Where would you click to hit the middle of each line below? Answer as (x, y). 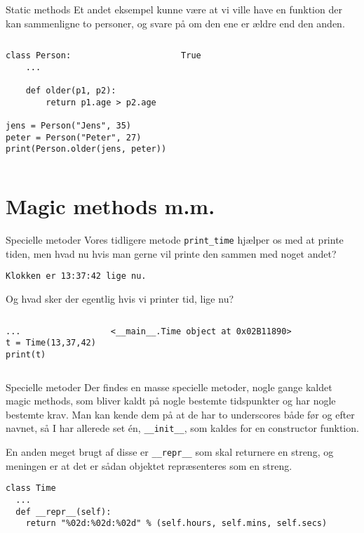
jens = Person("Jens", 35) (68, 126)
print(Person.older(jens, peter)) (86, 149)
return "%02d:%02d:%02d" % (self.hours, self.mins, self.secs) (176, 524)
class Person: (39, 56)
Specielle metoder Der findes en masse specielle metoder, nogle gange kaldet (169, 387)
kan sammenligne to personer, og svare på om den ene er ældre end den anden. (175, 23)
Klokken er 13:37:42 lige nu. (76, 276)
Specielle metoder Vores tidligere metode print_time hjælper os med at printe (175, 240)
